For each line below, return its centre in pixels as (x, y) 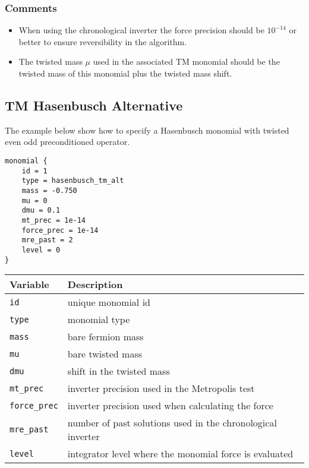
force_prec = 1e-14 (60, 230)
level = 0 (41, 250)
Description (95, 284)
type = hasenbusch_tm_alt (73, 181)
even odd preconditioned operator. (67, 142)
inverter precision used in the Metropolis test (161, 388)
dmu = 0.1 (41, 211)
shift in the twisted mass (119, 371)
